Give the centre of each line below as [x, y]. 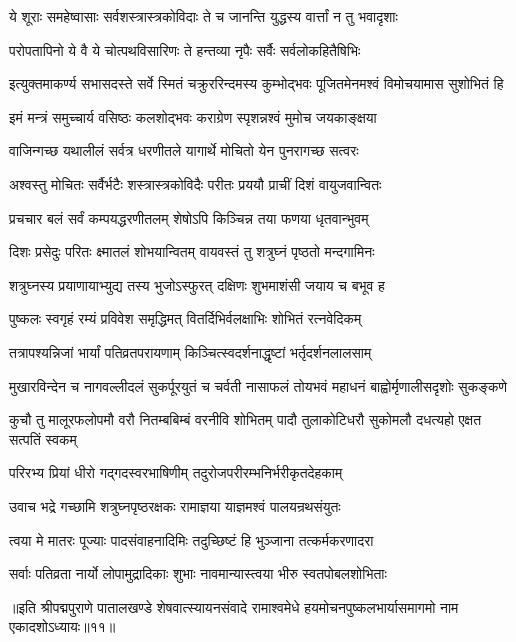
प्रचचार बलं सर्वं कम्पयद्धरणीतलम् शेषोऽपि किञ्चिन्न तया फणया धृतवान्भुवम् [189, 217]
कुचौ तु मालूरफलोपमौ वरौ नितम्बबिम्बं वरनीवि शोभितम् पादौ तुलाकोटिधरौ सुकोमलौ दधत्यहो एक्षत [245, 419]
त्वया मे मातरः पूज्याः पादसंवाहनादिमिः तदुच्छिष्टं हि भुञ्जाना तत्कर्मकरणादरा [191, 539]
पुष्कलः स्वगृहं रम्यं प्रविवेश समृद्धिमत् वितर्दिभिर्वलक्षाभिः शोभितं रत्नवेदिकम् [185, 318]
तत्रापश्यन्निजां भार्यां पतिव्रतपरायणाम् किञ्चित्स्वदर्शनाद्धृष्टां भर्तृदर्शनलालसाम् [190, 351]
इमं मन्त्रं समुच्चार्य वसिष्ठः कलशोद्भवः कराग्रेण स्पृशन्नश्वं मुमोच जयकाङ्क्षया [193, 116]
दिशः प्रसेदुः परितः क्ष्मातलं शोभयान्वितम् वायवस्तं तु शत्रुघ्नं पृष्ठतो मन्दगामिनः [192, 251]
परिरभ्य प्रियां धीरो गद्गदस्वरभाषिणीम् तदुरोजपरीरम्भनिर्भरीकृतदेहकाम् [176, 472]
